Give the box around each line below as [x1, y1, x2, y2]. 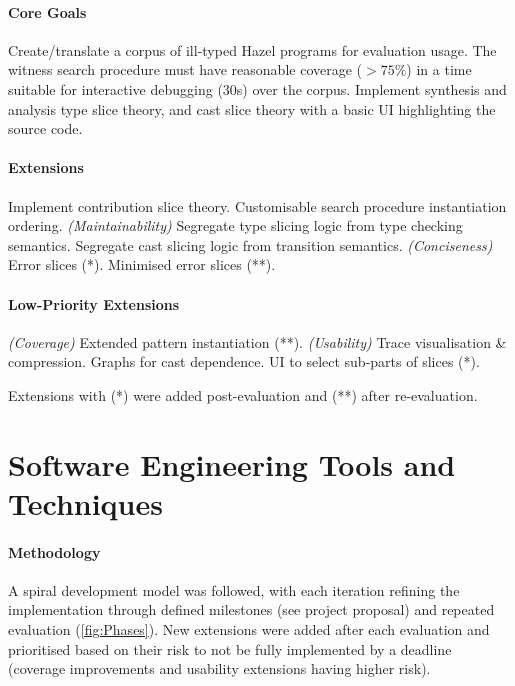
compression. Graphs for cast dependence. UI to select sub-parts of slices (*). [8, 351, 480, 372]
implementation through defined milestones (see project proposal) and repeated [8, 599, 495, 620]
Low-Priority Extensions [8, 293, 180, 314]
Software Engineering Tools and [8, 443, 456, 484]
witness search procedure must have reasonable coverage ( [8, 59, 363, 80]
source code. [8, 118, 83, 139]
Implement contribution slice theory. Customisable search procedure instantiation [8, 195, 507, 216]
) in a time [406, 59, 472, 80]
